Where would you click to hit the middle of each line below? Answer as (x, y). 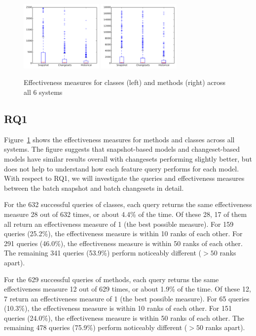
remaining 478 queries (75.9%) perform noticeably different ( (96, 327)
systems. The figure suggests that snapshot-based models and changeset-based (122, 149)
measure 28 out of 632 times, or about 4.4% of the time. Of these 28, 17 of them (126, 214)
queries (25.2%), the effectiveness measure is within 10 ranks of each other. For (123, 233)
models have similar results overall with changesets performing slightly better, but (128, 158)
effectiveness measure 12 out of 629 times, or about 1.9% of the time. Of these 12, (128, 289)
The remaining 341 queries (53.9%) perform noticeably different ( (103, 253)
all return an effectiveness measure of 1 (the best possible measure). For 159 (119, 224)
